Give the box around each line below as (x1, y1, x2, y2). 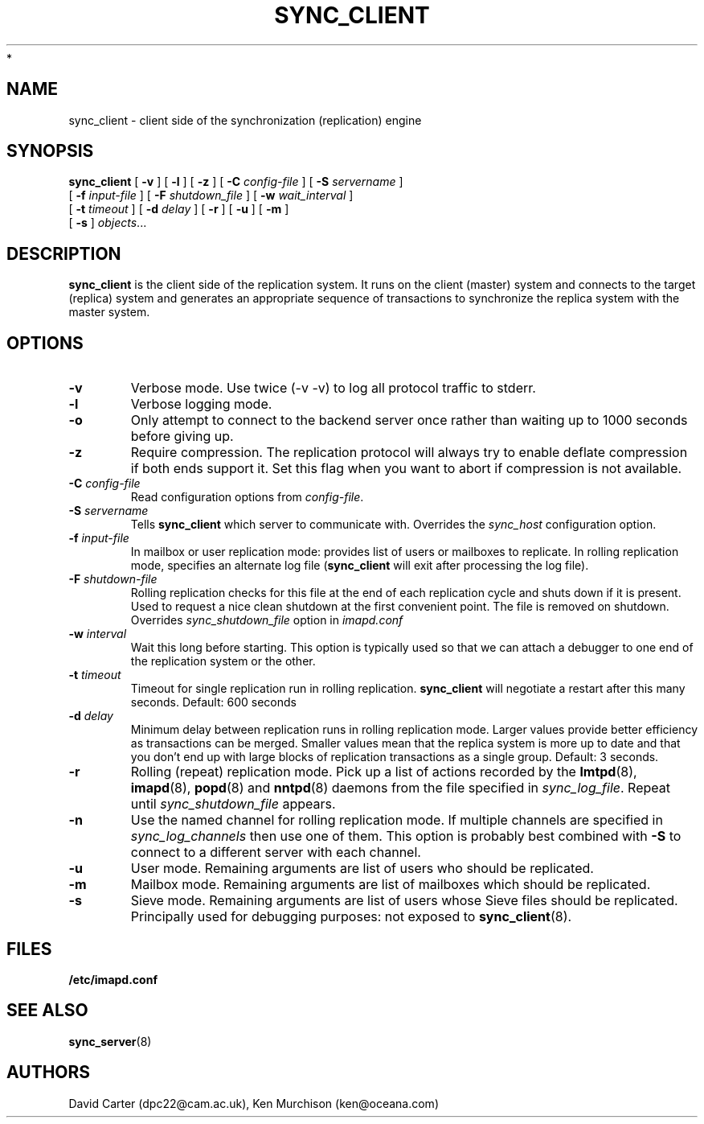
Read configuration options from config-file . (130, 490, 364, 504)
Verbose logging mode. (130, 396, 272, 413)
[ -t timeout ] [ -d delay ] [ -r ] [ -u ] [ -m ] (68, 202, 289, 216)
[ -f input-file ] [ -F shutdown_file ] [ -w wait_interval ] (68, 188, 354, 203)
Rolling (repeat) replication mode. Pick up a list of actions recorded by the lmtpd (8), (130, 764, 637, 780)
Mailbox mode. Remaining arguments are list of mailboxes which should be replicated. (130, 876, 651, 893)
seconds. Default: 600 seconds (130, 695, 297, 710)
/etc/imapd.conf (68, 972, 158, 986)
